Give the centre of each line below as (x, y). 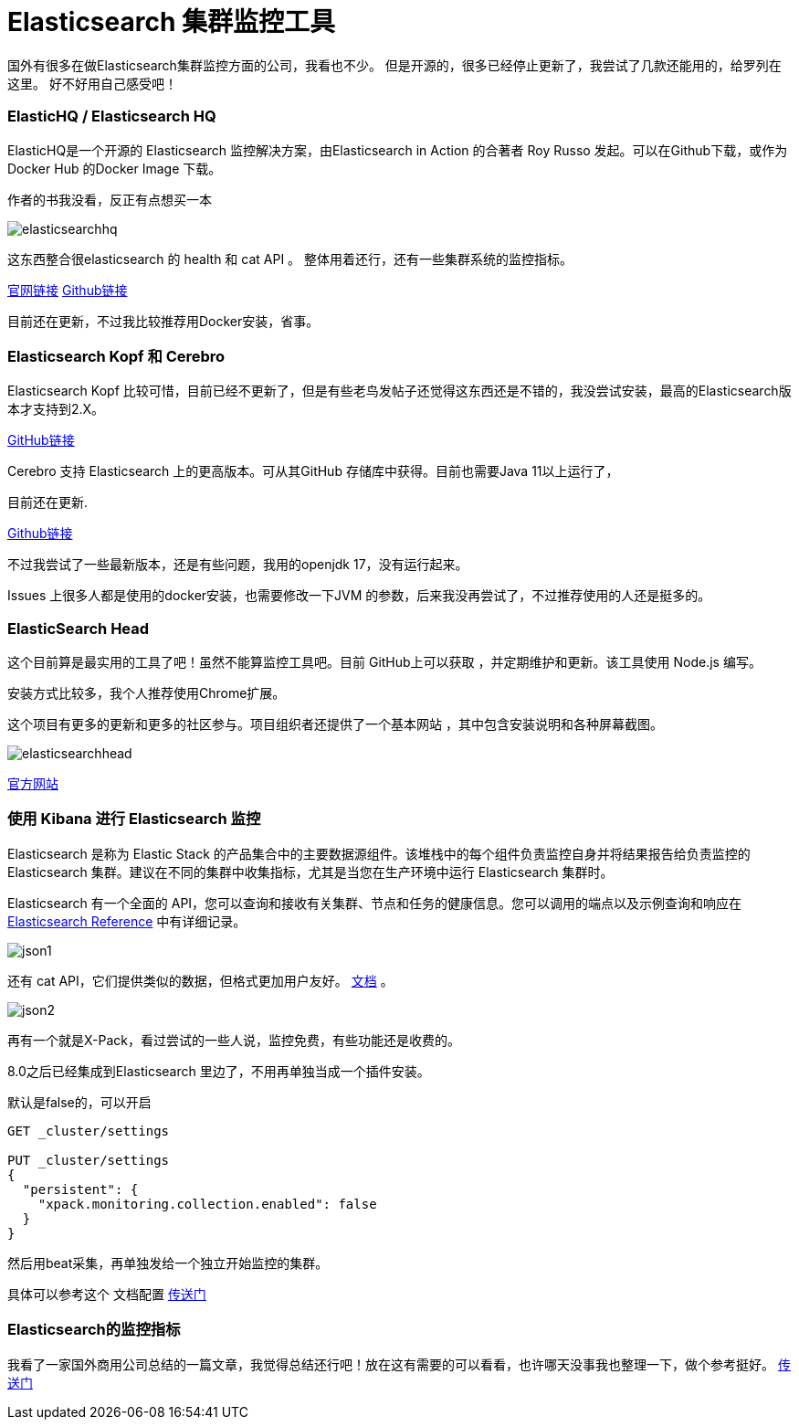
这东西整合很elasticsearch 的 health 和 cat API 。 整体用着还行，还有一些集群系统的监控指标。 (290, 259)
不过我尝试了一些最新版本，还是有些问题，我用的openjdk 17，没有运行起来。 (238, 565)
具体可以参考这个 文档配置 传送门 (107, 1294)
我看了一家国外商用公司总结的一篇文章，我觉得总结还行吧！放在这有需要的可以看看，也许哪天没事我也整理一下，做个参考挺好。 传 (399, 1364)
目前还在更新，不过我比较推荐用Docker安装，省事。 (163, 321)
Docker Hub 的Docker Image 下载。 (115, 168)
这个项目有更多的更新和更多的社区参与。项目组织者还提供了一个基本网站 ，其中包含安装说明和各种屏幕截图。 (335, 724)
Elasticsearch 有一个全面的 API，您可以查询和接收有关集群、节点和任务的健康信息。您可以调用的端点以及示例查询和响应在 (375, 903)
